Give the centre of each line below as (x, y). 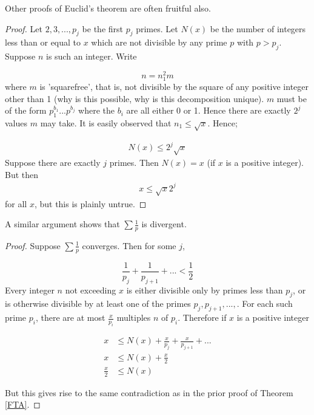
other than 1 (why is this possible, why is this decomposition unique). (135, 98)
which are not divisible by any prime (159, 42)
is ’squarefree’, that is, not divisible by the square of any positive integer (174, 87)
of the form (26, 110)
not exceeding (91, 290)
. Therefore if (202, 317)
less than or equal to (43, 42)
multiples (134, 317)
